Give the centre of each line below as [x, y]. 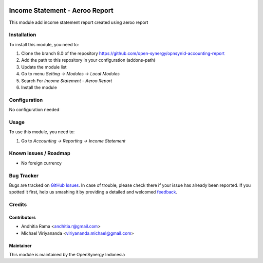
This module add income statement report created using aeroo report [79, 22]
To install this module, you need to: [44, 44]
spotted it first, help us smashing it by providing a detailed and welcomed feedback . [93, 192]
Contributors [22, 217]
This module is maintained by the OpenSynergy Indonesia [67, 255]
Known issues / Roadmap [40, 153]
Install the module [39, 87]
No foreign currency [41, 163]
